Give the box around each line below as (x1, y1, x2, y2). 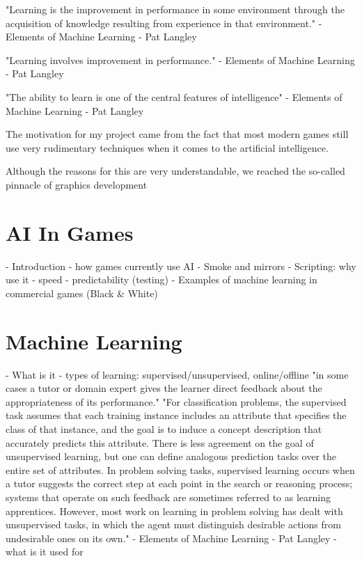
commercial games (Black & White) (6, 285, 158, 300)
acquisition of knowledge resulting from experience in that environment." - (6, 15, 322, 30)
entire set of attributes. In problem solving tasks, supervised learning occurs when (6, 462, 355, 477)
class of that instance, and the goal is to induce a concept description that (6, 421, 322, 436)
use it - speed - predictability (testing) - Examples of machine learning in (6, 272, 317, 287)
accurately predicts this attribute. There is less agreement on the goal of (6, 435, 314, 450)
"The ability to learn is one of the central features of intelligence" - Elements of (6, 89, 343, 104)
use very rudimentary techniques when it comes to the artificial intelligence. (6, 140, 329, 155)
